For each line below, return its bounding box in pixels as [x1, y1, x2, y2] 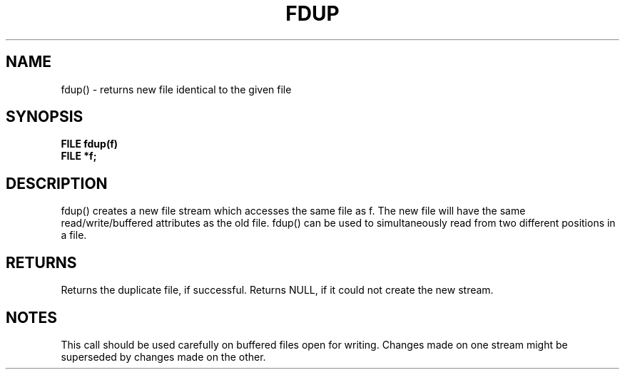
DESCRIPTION [6, 174, 108, 192]
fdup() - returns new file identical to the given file [61, 83, 292, 96]
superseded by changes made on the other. [61, 350, 266, 363]
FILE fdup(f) [61, 138, 118, 150]
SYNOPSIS [6, 108, 83, 126]
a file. [61, 229, 87, 242]
